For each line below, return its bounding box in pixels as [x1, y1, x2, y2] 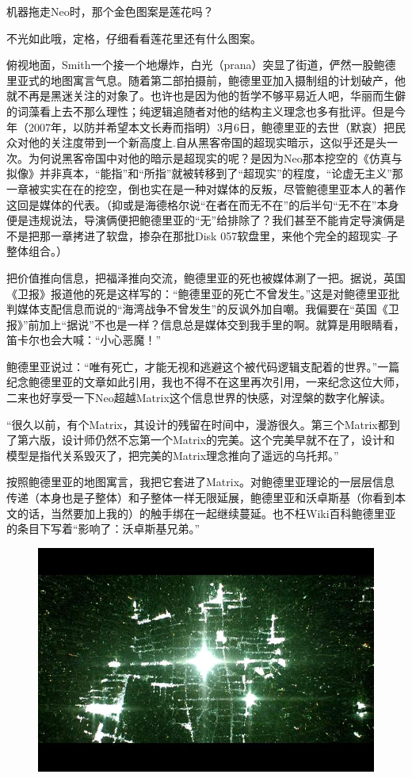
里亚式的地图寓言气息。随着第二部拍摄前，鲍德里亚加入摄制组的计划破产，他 [6, 71, 406, 88]
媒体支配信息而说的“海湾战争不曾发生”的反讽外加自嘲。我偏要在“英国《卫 [17, 301, 399, 317]
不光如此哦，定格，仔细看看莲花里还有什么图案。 [6, 29, 261, 46]
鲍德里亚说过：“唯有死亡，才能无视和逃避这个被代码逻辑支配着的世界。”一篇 [6, 358, 400, 374]
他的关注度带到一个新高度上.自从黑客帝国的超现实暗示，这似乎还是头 [28, 134, 387, 151]
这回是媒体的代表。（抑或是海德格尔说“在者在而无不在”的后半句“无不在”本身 [6, 196, 399, 213]
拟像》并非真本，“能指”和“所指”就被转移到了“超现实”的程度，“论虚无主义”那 [6, 165, 403, 182]
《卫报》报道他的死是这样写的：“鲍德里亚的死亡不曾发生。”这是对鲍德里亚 [6, 285, 389, 301]
